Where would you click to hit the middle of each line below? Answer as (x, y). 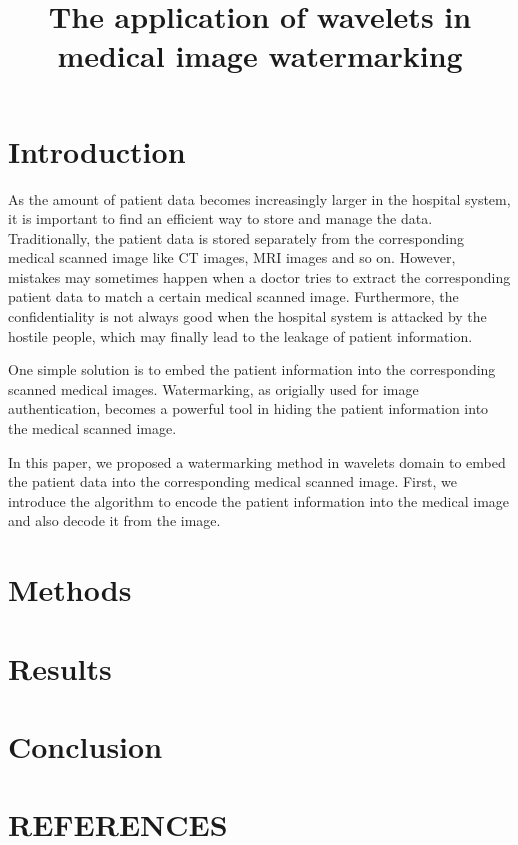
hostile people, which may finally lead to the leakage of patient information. (240, 335)
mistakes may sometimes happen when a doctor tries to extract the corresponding (259, 276)
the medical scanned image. (92, 428)
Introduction (97, 150)
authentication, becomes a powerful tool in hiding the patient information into (248, 408)
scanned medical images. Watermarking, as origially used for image (213, 388)
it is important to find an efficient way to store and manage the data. (220, 218)
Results (60, 667)
